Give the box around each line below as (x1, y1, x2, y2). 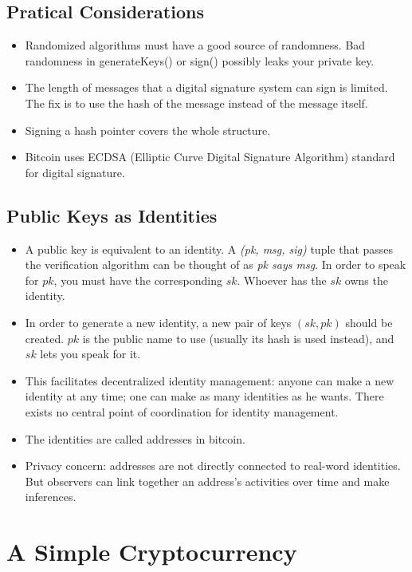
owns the (344, 271, 388, 288)
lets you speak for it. (40, 345, 141, 362)
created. (25, 329, 65, 346)
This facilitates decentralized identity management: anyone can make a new (25, 372, 394, 389)
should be (345, 314, 393, 330)
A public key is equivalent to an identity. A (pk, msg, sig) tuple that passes (25, 240, 394, 257)
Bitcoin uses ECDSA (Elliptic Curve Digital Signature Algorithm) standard (25, 148, 395, 165)
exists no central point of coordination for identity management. (25, 403, 339, 420)
